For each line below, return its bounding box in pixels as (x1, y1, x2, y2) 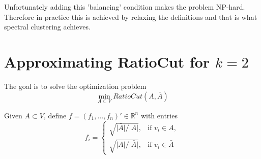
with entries (140, 110, 178, 120)
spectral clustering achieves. (4, 21, 91, 32)
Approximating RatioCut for (4, 51, 210, 72)
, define (43, 110, 67, 120)
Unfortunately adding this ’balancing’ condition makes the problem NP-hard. (4, 2, 245, 12)
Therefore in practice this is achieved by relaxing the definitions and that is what (4, 11, 257, 22)
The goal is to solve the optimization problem (4, 80, 147, 91)
